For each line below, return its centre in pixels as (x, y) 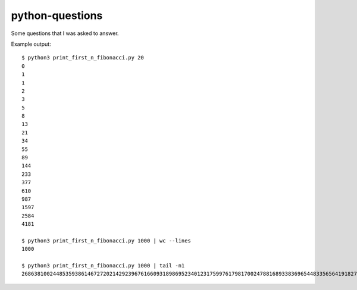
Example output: (31, 44)
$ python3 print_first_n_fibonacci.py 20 (83, 58)
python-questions (57, 15)
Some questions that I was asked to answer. (65, 33)
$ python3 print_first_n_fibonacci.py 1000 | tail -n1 (103, 266)
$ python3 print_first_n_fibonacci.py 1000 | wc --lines (107, 240)
